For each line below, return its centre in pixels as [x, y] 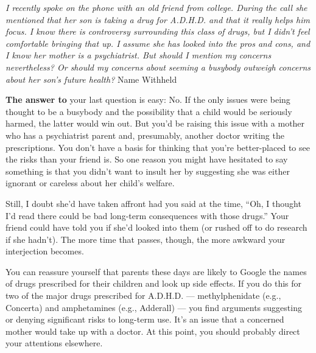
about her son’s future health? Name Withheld [91, 79]
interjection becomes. [45, 251]
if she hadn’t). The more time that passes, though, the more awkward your [146, 239]
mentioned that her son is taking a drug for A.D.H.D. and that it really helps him [158, 19]
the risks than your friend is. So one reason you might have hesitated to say [147, 159]
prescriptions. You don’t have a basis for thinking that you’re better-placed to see [158, 147]
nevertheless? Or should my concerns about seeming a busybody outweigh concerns [158, 67]
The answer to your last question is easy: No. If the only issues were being [148, 100]
